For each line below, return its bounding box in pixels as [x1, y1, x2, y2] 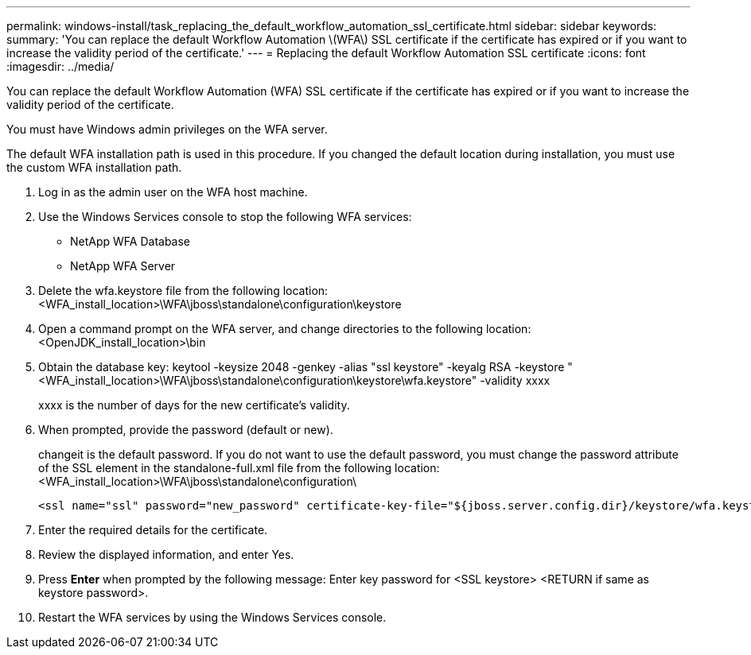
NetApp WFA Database [70, 234, 191, 248]
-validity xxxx [480, 374, 551, 387]
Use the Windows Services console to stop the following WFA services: [38, 210, 412, 223]
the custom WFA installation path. [6, 161, 182, 174]
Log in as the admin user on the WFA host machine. [38, 185, 308, 199]
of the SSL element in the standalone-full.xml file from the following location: [38, 461, 440, 475]
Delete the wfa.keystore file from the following [38, 284, 280, 297]
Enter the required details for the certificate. [38, 523, 268, 537]
